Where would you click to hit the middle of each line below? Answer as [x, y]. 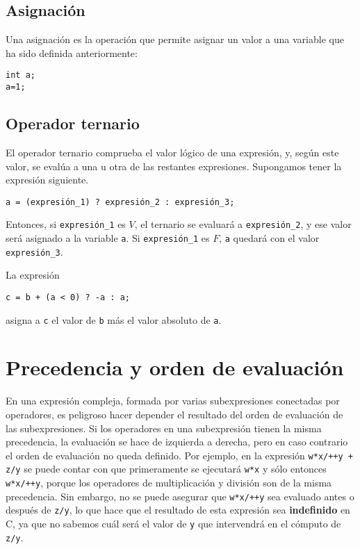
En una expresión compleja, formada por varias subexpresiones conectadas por [173, 401]
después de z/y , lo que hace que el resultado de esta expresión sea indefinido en [178, 510]
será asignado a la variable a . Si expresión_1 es [108, 238]
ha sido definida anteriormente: [72, 52]
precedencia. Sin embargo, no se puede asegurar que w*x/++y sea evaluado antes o [180, 496]
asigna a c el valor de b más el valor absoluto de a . [114, 319]
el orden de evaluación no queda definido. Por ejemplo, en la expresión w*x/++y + [180, 455]
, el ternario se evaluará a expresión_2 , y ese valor [243, 224]
